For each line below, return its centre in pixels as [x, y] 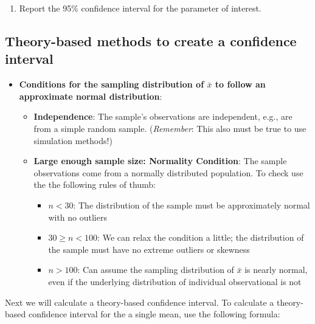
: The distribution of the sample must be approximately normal [192, 205]
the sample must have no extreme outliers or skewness [149, 249]
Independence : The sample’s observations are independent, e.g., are [163, 116]
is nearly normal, [276, 270]
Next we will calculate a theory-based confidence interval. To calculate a [140, 302]
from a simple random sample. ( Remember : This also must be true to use [170, 128]
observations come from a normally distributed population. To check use [168, 172]
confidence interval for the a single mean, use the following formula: [154, 314]
